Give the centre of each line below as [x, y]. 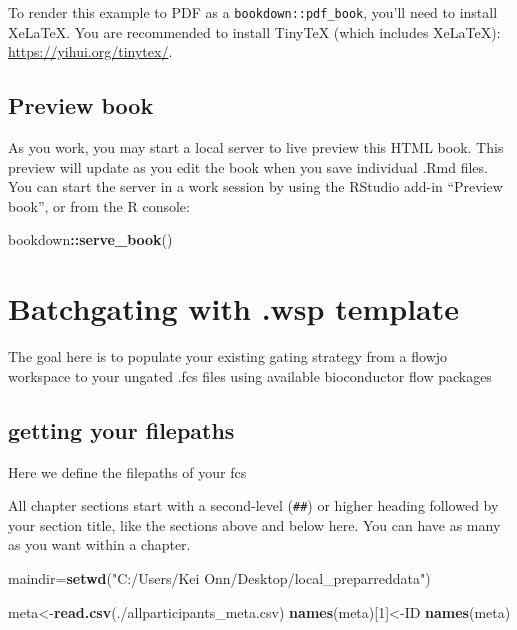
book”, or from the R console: [99, 205]
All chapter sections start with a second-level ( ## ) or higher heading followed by [253, 505]
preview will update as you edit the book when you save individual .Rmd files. [248, 166]
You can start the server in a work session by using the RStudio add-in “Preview [255, 186]
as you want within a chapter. [99, 544]
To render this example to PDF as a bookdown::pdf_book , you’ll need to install [253, 12]
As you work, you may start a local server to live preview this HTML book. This [256, 147]
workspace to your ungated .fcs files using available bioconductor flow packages [250, 375]
